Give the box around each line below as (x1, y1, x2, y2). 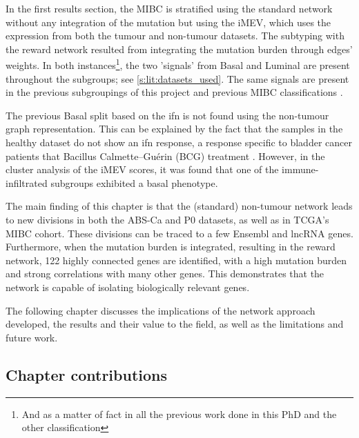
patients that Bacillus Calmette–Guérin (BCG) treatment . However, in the (6, 148, 325, 163)
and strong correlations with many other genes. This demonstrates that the (6, 266, 324, 281)
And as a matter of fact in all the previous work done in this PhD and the (21, 406, 337, 421)
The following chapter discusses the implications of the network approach (6, 303, 316, 317)
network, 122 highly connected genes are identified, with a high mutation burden (6, 252, 347, 267)
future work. (6, 330, 58, 344)
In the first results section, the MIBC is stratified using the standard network (6, 1, 333, 15)
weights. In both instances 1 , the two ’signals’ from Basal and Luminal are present (6, 56, 350, 72)
